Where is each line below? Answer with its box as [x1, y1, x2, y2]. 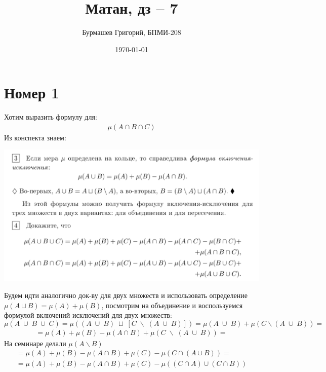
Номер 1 [4, 82, 60, 103]
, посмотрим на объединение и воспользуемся [101, 300, 243, 310]
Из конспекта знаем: [4, 132, 66, 142]
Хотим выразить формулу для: [4, 111, 97, 122]
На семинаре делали [4, 338, 66, 348]
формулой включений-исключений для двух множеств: [4, 310, 172, 320]
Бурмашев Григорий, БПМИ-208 [82, 27, 181, 38]
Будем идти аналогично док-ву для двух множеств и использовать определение [4, 289, 248, 300]
